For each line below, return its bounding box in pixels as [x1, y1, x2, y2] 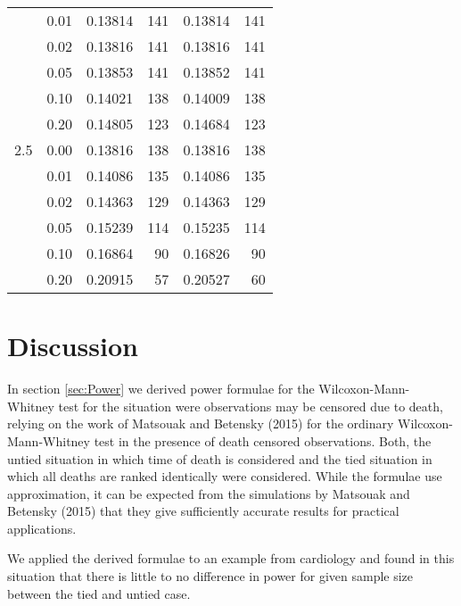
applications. [7, 519, 77, 537]
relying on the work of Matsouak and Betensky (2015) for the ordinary [7, 414, 394, 433]
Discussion [7, 328, 138, 364]
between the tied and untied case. [7, 584, 191, 602]
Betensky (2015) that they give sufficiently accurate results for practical [7, 502, 399, 520]
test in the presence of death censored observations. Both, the [94, 431, 432, 450]
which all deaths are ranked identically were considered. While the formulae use [7, 467, 442, 486]
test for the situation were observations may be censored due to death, [58, 396, 443, 415]
